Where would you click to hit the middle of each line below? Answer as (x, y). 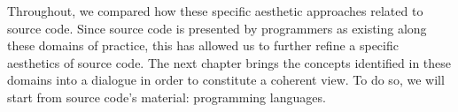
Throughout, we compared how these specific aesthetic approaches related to (215, 11)
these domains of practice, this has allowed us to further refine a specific (203, 45)
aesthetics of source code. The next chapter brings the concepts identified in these (229, 62)
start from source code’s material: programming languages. (167, 97)
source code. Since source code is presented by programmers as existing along (217, 28)
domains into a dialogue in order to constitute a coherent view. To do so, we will (226, 80)
